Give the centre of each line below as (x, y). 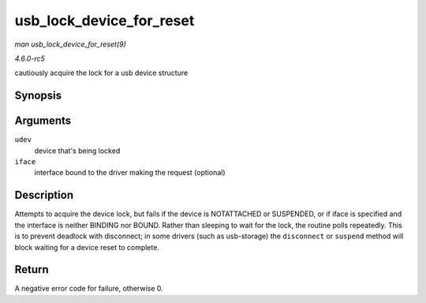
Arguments (43, 121)
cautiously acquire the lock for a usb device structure (101, 73)
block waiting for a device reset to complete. (87, 247)
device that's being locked (77, 151)
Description (44, 195)
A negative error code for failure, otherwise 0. (89, 289)
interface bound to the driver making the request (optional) (130, 173)
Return (32, 269)
